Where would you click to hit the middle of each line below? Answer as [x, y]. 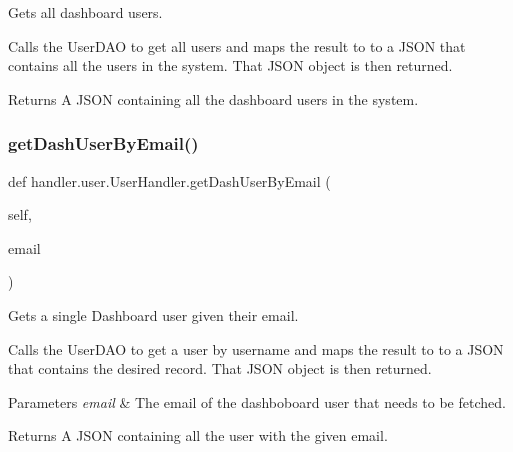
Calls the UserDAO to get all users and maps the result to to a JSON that [237, 45]
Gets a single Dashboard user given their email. [153, 314]
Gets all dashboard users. [85, 12]
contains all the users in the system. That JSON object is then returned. [230, 65]
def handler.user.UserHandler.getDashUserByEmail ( [169, 180]
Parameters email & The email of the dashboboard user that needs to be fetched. [257, 401]
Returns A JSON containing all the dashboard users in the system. [213, 98]
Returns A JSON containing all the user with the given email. [198, 435]
